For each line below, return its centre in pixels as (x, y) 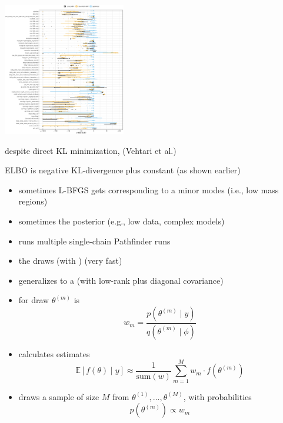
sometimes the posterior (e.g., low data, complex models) (121, 221)
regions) (33, 201)
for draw (34, 300)
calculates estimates (54, 353)
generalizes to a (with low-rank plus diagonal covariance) (121, 280)
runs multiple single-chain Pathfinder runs (94, 241)
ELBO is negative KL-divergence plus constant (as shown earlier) (123, 170)
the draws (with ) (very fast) (70, 261)
